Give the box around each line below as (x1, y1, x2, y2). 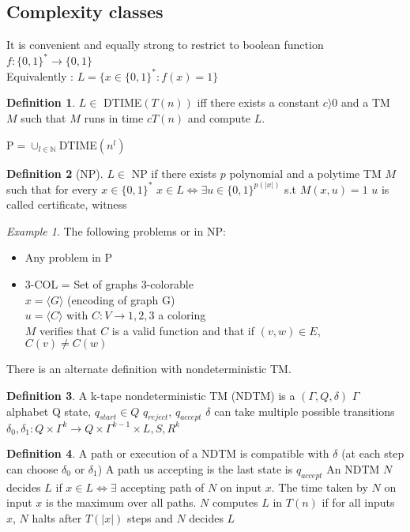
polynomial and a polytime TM (229, 164, 382, 181)
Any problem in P (24, 249, 113, 266)
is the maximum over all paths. (46, 494, 197, 511)
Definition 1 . (6, 94, 76, 111)
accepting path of (120, 478, 205, 495)
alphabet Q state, (6, 402, 92, 419)
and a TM (341, 94, 390, 111)
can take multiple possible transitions (214, 402, 395, 419)
